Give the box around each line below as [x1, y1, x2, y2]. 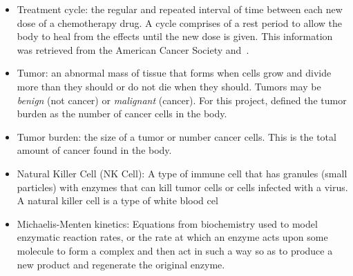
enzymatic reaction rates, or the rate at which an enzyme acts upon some [17, 230, 328, 244]
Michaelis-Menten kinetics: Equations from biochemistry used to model [17, 216, 318, 230]
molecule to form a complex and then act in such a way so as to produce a [17, 243, 333, 257]
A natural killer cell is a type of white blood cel [17, 193, 218, 208]
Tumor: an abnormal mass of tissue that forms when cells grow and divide [17, 66, 332, 80]
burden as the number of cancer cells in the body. [17, 106, 227, 121]
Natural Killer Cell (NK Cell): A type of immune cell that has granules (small [17, 166, 347, 180]
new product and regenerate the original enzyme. [17, 257, 225, 271]
